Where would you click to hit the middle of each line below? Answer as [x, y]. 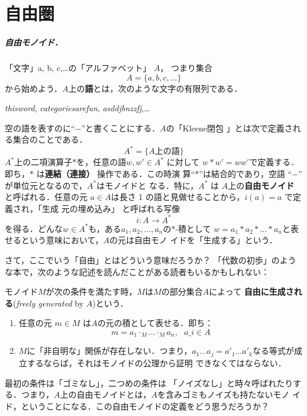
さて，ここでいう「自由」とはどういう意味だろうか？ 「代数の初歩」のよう [151, 260]
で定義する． [274, 162]
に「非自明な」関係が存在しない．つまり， [109, 351]
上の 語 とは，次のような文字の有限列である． [155, 88]
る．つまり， [30, 394]
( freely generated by [49, 303]
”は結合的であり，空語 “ [245, 173]
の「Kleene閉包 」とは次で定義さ [229, 128]
